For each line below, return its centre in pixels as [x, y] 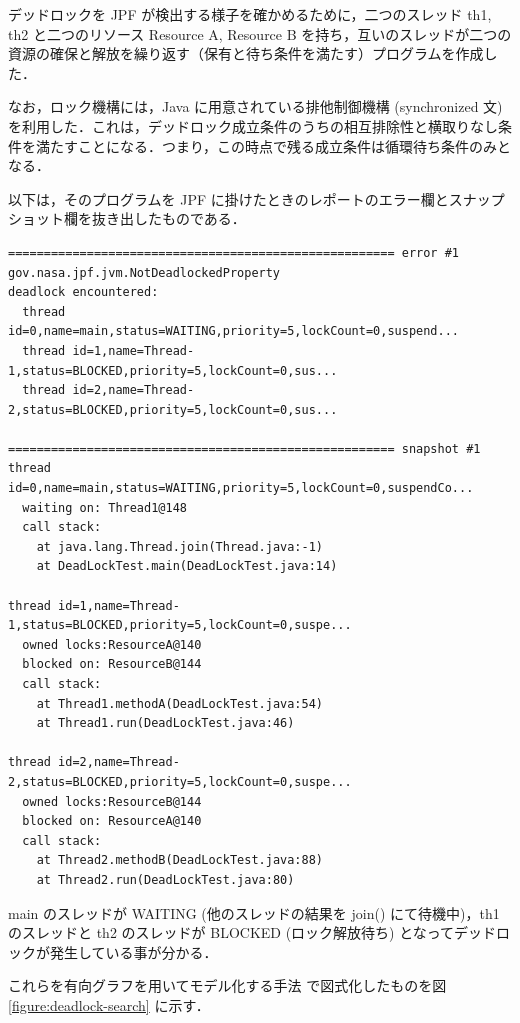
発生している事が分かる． [133, 951]
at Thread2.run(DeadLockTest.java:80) [165, 879]
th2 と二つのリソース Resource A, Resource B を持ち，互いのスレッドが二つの [260, 33]
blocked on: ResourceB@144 [112, 664]
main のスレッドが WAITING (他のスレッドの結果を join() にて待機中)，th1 [254, 912]
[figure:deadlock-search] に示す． [109, 1004]
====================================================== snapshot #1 [244, 448]
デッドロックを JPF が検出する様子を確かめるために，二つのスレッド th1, [250, 14]
